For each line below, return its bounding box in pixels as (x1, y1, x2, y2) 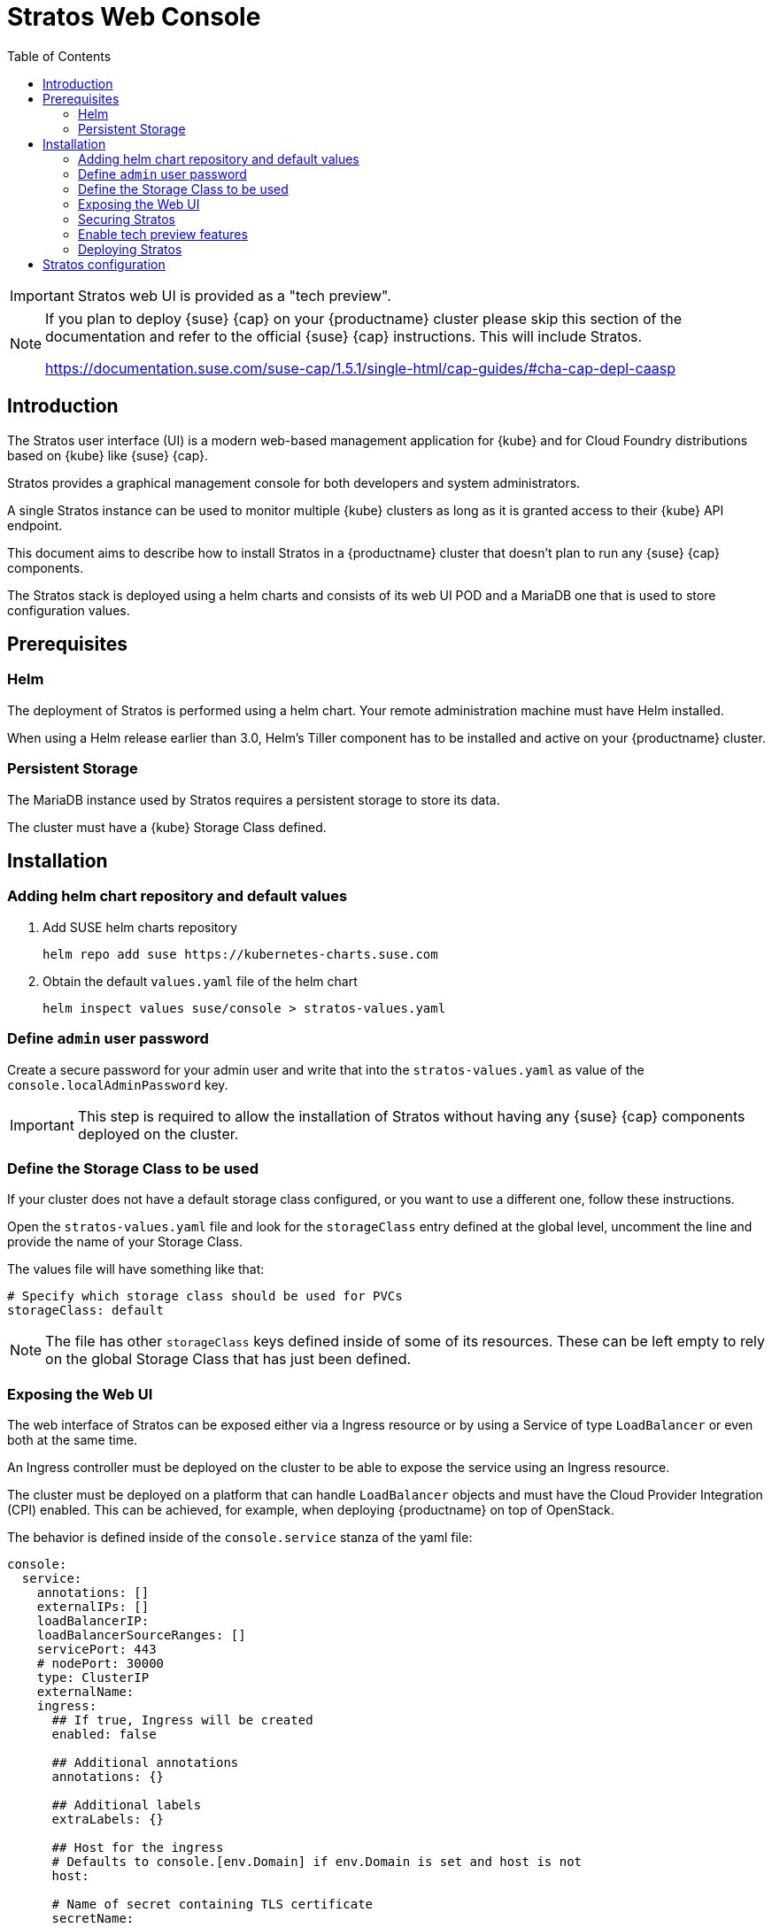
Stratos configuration (42, 256, 166, 272)
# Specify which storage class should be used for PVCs (7, 1289, 403, 1304)
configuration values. (7, 602, 130, 618)
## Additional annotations (51, 1755, 239, 1770)
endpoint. (7, 517, 63, 533)
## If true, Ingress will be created (51, 1713, 313, 1728)
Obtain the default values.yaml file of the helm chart (42, 973, 358, 989)
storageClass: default (7, 1303, 165, 1318)
